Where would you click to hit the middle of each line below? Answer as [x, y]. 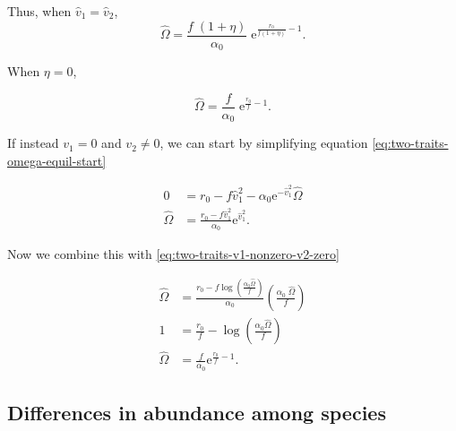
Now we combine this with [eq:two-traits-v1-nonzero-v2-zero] [173, 254]
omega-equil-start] [57, 160]
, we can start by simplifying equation [264, 143]
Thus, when [39, 11]
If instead [33, 143]
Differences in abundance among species [197, 413]
